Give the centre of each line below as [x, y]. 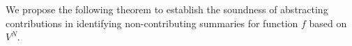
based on [328, 23]
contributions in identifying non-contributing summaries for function [152, 23]
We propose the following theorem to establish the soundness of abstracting [167, 9]
